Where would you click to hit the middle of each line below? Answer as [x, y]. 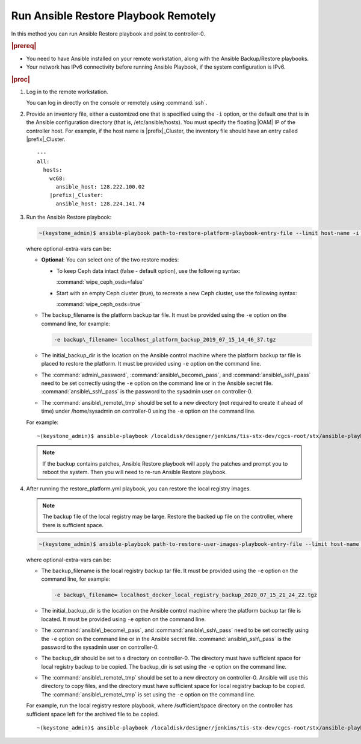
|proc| [20, 80]
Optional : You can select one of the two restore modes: [110, 260]
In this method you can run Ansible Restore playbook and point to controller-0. [108, 34]
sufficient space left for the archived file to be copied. [93, 714]
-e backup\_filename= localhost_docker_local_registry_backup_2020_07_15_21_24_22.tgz [186, 595]
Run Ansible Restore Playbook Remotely [113, 16]
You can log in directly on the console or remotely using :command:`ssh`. [117, 103]
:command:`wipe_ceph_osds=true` [99, 304]
